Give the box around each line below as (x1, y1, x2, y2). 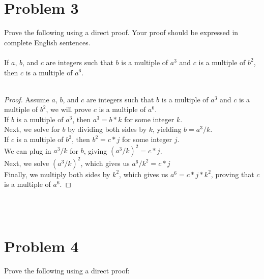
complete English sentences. (4, 37, 91, 47)
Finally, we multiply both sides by (4, 169, 110, 179)
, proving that (211, 169, 254, 179)
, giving (83, 145, 107, 156)
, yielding (153, 124, 182, 134)
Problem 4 (4, 236, 79, 257)
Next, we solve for (4, 124, 60, 134)
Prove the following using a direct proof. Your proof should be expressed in (4, 27, 239, 38)
